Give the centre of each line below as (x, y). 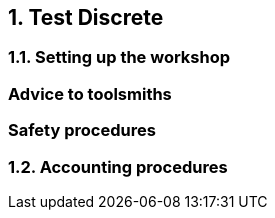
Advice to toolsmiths (90, 93)
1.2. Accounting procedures (118, 166)
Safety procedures (82, 130)
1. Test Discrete (86, 17)
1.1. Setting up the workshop (119, 57)
